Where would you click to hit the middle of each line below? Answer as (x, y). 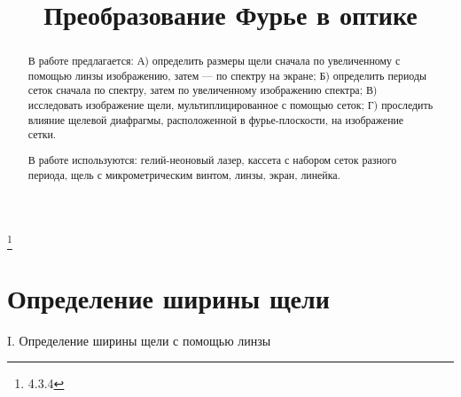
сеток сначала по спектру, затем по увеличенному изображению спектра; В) (203, 90)
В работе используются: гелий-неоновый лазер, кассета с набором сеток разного (212, 160)
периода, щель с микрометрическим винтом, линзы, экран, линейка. (184, 174)
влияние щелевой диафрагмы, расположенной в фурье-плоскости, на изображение (216, 119)
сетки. (42, 134)
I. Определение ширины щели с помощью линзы (139, 340)
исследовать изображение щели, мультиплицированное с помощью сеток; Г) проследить (230, 105)
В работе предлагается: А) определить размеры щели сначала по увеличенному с (214, 61)
